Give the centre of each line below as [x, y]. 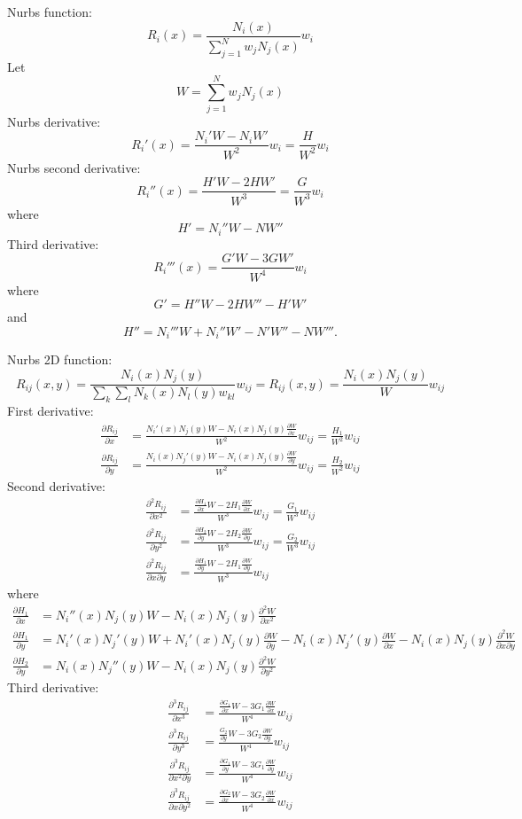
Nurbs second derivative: [74, 167]
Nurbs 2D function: [60, 359]
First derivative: [51, 411]
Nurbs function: [50, 12]
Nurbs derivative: [54, 121]
